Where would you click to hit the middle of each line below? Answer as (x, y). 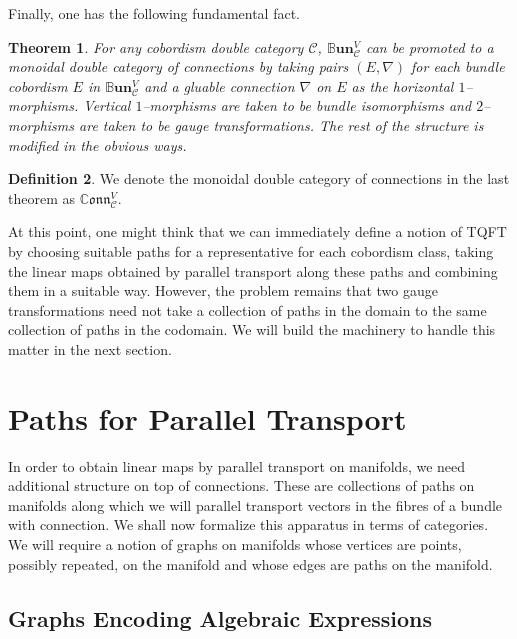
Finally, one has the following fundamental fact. (154, 13)
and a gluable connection (219, 85)
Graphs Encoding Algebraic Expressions (220, 617)
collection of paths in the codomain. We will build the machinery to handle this (252, 329)
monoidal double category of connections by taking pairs (178, 66)
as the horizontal (402, 85)
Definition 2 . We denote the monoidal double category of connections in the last (259, 178)
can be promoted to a (429, 46)
